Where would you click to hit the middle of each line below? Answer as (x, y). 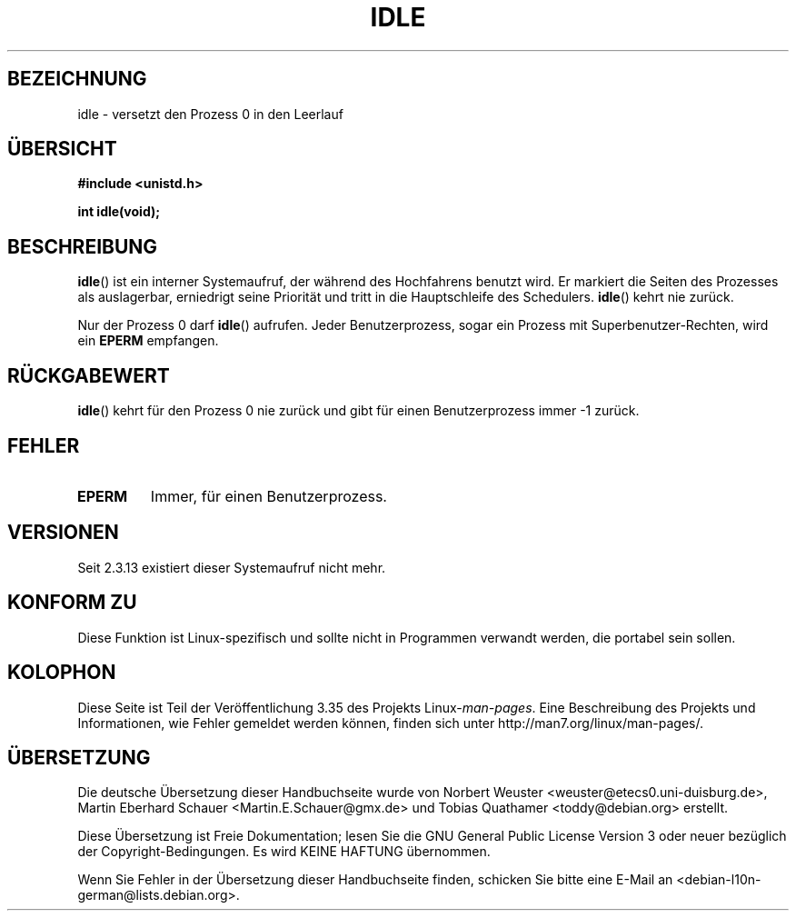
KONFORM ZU (72, 603)
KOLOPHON (62, 673)
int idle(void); (119, 212)
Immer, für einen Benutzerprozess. (269, 496)
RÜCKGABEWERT (89, 375)
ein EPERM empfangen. (148, 341)
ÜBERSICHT (62, 149)
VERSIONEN (63, 533)
